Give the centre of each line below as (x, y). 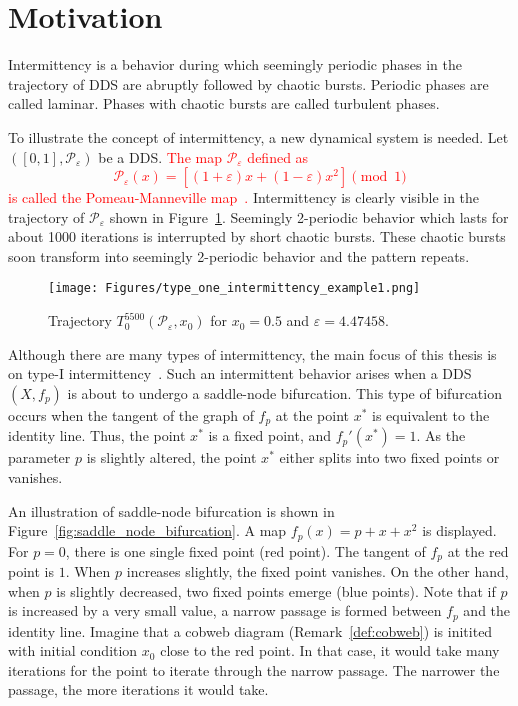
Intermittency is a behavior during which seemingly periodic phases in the (235, 64)
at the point (312, 414)
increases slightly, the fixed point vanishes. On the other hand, (317, 571)
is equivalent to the (431, 414)
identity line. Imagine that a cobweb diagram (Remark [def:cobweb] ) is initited (250, 630)
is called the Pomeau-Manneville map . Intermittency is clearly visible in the (244, 197)
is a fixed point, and (270, 435)
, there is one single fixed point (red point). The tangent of (245, 550)
